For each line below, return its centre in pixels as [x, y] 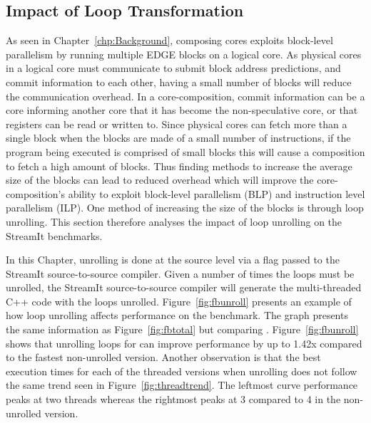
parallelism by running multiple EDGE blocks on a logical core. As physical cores [184, 54]
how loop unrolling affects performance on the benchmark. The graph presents [177, 315]
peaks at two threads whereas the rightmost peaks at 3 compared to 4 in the [173, 399]
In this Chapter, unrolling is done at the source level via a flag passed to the [173, 260]
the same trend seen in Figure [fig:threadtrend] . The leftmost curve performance [182, 385]
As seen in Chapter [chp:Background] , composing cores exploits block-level [169, 40]
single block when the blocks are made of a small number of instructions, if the [178, 138]
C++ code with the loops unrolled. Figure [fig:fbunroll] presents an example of [179, 301]
